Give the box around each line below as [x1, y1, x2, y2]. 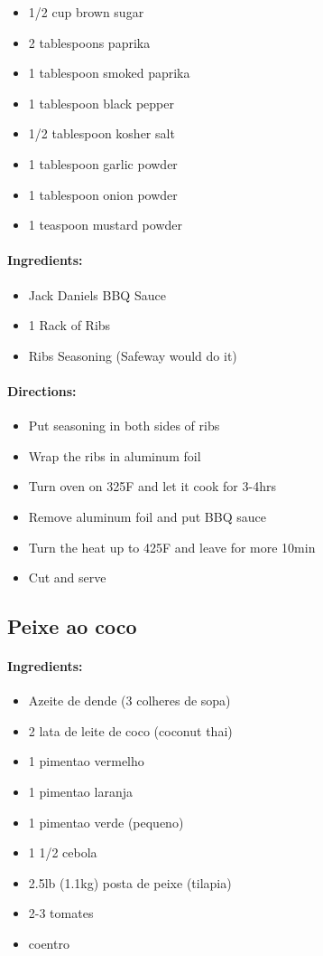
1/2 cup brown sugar [28, 3, 144, 21]
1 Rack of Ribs [28, 316, 111, 335]
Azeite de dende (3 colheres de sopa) [28, 691, 231, 710]
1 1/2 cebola [28, 843, 97, 862]
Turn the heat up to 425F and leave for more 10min [28, 537, 316, 556]
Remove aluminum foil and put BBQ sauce [28, 506, 266, 525]
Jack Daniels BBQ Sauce [28, 285, 166, 304]
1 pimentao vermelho [28, 752, 144, 771]
